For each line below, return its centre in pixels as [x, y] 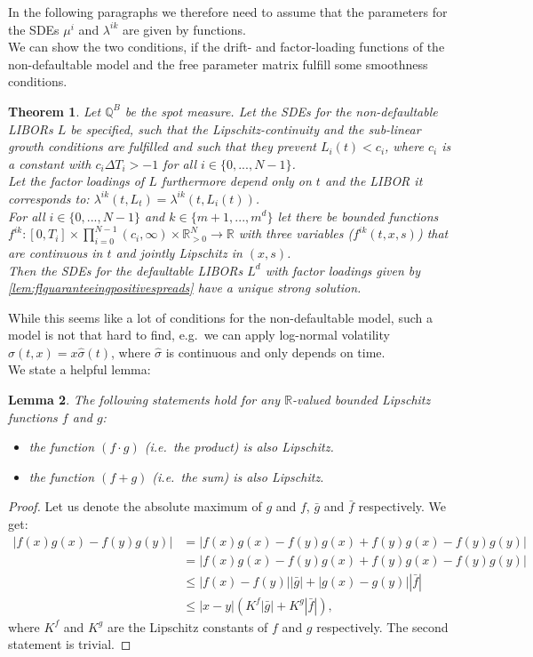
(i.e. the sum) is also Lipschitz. [238, 476]
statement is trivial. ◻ [70, 644]
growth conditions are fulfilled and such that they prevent [162, 146]
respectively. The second [382, 626]
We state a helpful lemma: [80, 369]
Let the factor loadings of [76, 181]
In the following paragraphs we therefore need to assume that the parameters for [228, 12]
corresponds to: [49, 198]
